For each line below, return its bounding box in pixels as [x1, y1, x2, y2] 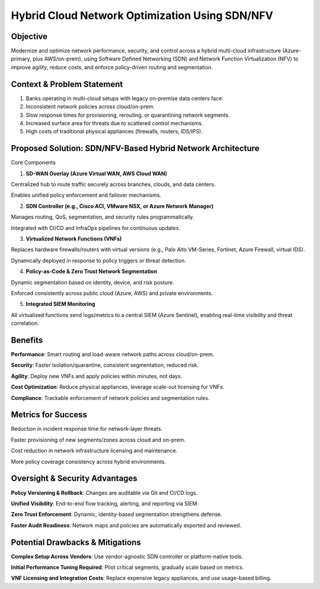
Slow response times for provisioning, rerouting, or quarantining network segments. [25, 111, 231, 119]
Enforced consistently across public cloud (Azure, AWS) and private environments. [11, 289, 213, 296]
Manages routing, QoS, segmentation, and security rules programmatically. [11, 213, 194, 220]
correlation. [11, 320, 40, 327]
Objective [11, 31, 48, 41]
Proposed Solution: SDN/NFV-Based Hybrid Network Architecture [11, 143, 260, 153]
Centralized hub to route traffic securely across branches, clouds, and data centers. [11, 181, 216, 188]
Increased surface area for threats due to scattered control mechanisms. [25, 119, 203, 127]
